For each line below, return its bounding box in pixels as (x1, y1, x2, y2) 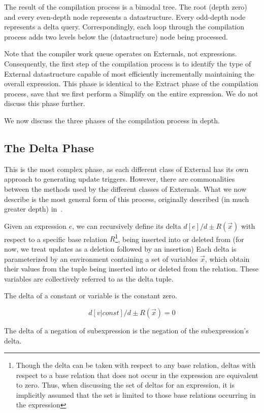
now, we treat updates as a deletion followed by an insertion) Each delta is (4, 243, 237, 254)
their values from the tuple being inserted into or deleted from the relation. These (4, 263, 258, 274)
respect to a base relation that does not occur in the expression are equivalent (16, 369, 258, 380)
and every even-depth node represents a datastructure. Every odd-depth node (4, 11, 246, 22)
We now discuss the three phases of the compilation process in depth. (4, 115, 220, 125)
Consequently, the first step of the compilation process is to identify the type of (4, 58, 251, 68)
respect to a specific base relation (4, 233, 108, 244)
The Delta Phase (4, 140, 94, 155)
